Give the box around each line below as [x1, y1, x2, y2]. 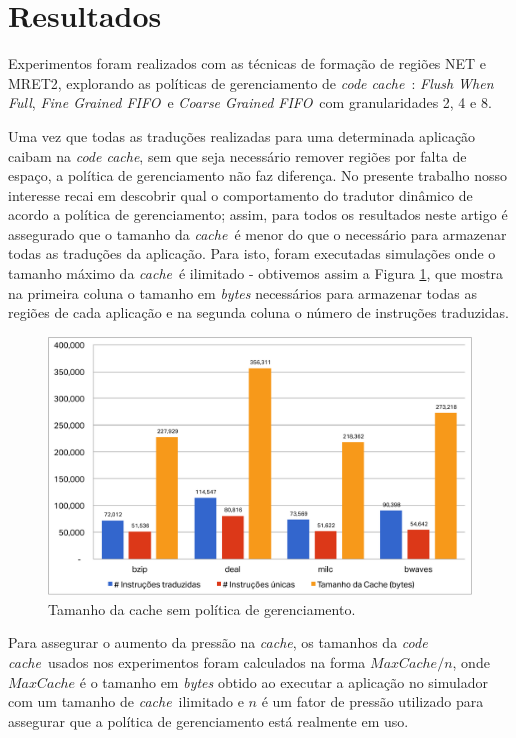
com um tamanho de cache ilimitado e [8, 691, 244, 712]
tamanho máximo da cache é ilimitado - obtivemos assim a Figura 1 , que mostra [8, 263, 504, 284]
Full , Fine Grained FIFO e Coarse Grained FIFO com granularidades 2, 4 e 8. [8, 92, 492, 113]
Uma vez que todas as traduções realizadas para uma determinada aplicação [8, 125, 476, 146]
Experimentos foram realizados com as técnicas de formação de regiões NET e [8, 53, 487, 74]
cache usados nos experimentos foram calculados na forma [8, 652, 366, 672]
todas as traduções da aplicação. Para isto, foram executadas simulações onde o [8, 243, 496, 264]
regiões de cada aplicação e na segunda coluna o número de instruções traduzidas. [8, 302, 510, 323]
